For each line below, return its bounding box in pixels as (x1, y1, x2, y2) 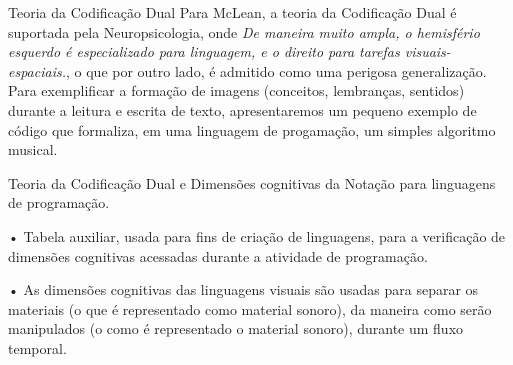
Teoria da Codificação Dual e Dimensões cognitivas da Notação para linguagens (8, 172, 496, 193)
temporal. (8, 337, 67, 358)
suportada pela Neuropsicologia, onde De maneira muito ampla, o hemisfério (8, 21, 480, 42)
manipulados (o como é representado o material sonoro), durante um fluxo (8, 318, 464, 339)
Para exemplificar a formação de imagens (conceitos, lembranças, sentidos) (8, 80, 465, 101)
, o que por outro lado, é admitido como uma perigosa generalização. (65, 60, 487, 81)
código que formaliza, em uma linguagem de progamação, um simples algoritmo (8, 119, 496, 140)
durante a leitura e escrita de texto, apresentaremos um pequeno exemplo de (8, 99, 477, 120)
